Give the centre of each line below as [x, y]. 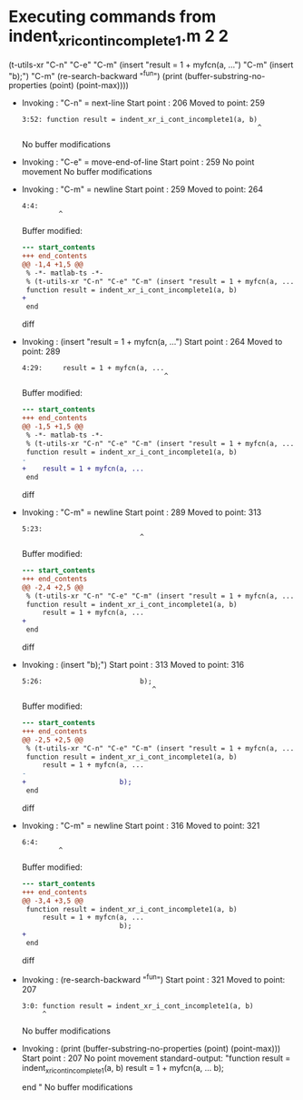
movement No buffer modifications [87, 172]
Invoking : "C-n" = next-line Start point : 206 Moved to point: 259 [143, 103]
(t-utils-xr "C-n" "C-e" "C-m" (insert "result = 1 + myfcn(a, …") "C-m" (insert [151, 65]
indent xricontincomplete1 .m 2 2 [118, 37]
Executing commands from [112, 17]
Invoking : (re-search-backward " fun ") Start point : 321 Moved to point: [153, 978]
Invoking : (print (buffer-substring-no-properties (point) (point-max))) [151, 1048]
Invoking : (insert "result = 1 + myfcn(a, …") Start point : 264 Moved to [152, 342]
